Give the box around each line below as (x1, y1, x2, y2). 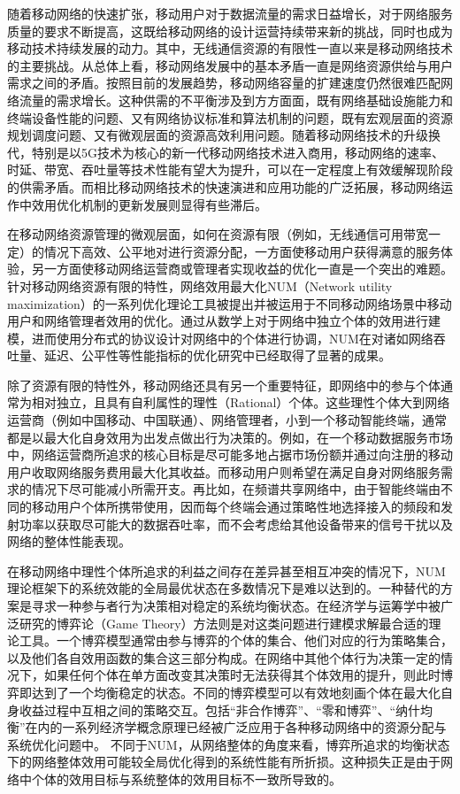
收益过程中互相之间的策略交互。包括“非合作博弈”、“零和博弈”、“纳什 (19, 700, 421, 719)
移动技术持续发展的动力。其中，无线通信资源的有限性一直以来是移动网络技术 (7, 39, 453, 58)
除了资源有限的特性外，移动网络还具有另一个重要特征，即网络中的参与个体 (7, 375, 441, 394)
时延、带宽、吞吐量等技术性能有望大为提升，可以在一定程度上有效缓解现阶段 (7, 160, 453, 179)
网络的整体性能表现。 (7, 532, 131, 551)
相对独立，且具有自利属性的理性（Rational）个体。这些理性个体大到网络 (31, 393, 450, 412)
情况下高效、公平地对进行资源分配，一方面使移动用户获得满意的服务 (43, 242, 441, 260)
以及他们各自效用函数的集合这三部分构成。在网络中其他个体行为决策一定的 (7, 648, 441, 667)
